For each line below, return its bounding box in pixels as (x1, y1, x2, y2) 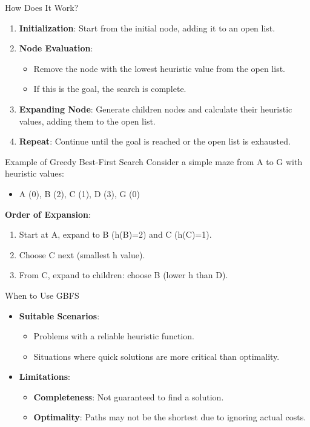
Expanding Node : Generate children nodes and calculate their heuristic (19, 102, 292, 115)
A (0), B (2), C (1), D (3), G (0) (19, 187, 140, 200)
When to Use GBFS (5, 288, 79, 301)
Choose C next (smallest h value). (19, 248, 145, 261)
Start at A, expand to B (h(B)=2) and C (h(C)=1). (19, 228, 212, 241)
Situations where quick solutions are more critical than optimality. (33, 350, 280, 362)
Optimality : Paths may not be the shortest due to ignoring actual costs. (33, 411, 306, 423)
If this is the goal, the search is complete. (33, 82, 186, 95)
